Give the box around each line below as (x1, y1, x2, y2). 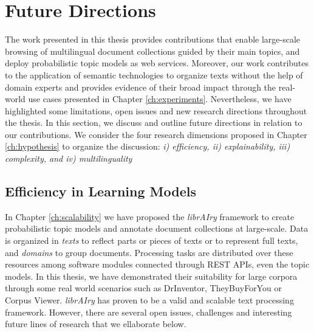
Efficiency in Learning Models (5, 182, 196, 201)
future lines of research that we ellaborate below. (5, 317, 186, 330)
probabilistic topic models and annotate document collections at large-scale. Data (5, 222, 309, 235)
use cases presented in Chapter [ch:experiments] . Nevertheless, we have (28, 92, 292, 105)
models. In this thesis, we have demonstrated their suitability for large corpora (5, 269, 298, 282)
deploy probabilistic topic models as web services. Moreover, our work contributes (5, 57, 309, 69)
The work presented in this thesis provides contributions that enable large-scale (5, 33, 301, 46)
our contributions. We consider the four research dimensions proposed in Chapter (5, 128, 307, 140)
